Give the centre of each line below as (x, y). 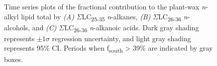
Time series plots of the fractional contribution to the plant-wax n (105, 6)
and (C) (44, 27)
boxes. (13, 59)
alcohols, (17, 27)
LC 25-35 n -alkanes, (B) (116, 17)
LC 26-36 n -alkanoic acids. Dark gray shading (132, 28)
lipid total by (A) (48, 16)
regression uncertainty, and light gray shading (121, 38)
